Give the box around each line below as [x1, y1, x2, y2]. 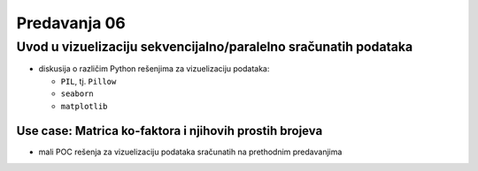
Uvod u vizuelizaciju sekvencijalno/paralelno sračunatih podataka [16, 39, 413, 55]
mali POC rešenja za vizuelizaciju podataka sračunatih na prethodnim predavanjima [38, 146, 343, 158]
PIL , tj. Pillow [60, 76, 117, 86]
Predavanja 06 [16, 13, 126, 33]
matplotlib [60, 101, 108, 111]
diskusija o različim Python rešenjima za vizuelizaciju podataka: [38, 63, 270, 74]
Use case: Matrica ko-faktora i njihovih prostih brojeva [16, 123, 323, 138]
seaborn [60, 89, 95, 99]
